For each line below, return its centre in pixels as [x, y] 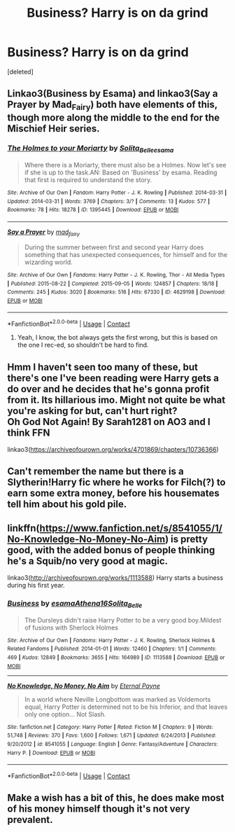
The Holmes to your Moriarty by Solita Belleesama [91, 149]
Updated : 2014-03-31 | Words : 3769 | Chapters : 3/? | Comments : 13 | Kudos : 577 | [108, 201]
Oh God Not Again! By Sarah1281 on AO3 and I [109, 422]
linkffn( [23, 528]
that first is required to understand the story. [88, 180]
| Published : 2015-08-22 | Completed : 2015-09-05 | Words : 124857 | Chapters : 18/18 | [113, 284]
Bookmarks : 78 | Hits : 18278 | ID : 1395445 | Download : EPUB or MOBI [93, 210]
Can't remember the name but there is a [95, 472]
